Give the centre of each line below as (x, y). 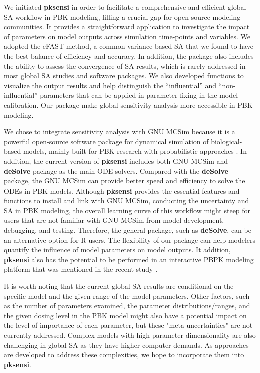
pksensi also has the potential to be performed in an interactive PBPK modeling (129, 259)
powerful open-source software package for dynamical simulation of (106, 141)
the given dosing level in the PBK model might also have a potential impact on (125, 315)
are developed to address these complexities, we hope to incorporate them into (124, 355)
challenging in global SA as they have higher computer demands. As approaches (126, 345)
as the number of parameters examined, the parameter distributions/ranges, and (127, 306)
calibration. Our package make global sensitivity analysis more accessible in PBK (128, 105)
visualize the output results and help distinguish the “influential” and (110, 85)
